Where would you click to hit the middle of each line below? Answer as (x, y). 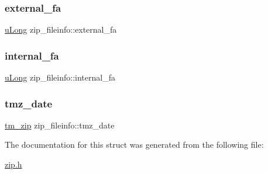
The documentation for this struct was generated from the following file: (134, 145)
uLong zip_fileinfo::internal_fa (60, 77)
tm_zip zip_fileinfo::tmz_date (60, 125)
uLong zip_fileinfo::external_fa (61, 29)
